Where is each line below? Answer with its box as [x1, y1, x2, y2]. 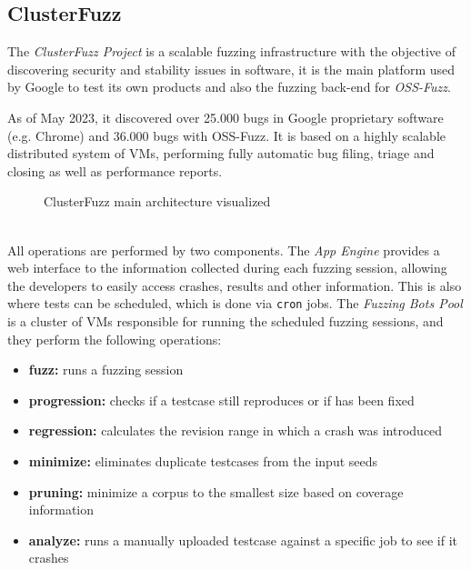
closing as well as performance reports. [7, 161, 223, 180]
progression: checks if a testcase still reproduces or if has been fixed [28, 390, 415, 409]
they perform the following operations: [7, 329, 222, 348]
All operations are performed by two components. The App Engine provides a [7, 240, 440, 259]
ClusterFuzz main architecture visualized [44, 192, 271, 211]
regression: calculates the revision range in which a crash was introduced [28, 421, 443, 440]
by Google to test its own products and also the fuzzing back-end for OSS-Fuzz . [7, 77, 451, 96]
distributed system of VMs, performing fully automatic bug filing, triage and [7, 144, 435, 163]
